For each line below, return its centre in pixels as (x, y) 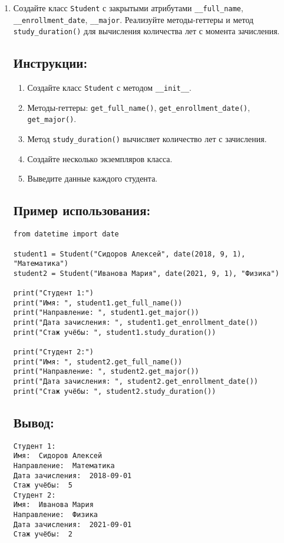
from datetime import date (66, 234)
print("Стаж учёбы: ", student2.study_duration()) (115, 391)
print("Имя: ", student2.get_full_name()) (98, 362)
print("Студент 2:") (53, 352)
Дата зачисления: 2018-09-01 (72, 475)
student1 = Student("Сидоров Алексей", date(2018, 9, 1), (129, 254)
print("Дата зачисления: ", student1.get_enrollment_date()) (136, 323)
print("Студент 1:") (53, 293)
